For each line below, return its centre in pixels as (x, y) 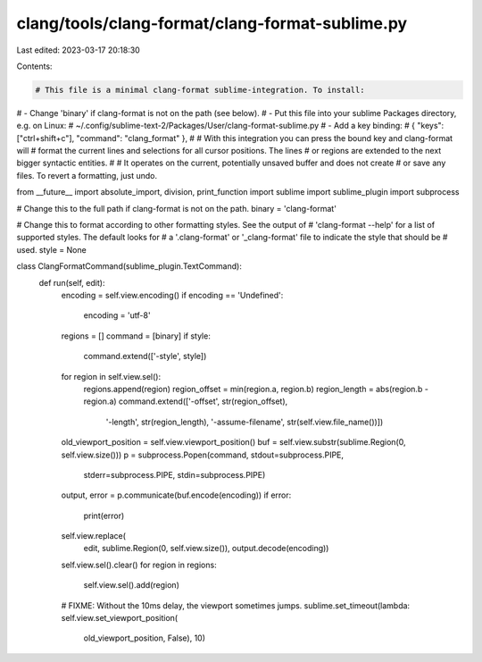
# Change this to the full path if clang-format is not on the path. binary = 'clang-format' (176, 208)
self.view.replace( (94, 536)
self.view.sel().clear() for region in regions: (139, 565)
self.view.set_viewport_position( (120, 618)
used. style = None (51, 249)
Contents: (34, 66)
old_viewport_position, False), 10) (144, 638)
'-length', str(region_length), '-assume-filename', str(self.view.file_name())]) (245, 422)
